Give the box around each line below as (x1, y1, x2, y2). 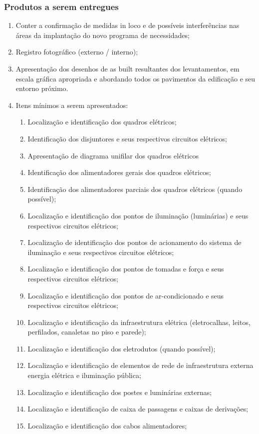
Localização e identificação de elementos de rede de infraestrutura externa (27, 360, 254, 370)
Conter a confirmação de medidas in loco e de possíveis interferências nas (15, 20, 240, 30)
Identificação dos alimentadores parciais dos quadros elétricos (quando (27, 183, 243, 194)
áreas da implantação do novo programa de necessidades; (15, 29, 190, 40)
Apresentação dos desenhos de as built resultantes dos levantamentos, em (15, 63, 240, 73)
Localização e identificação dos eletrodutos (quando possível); (27, 343, 216, 353)
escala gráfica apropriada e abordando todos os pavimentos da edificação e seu (15, 73, 256, 83)
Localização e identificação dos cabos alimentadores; (27, 420, 187, 430)
